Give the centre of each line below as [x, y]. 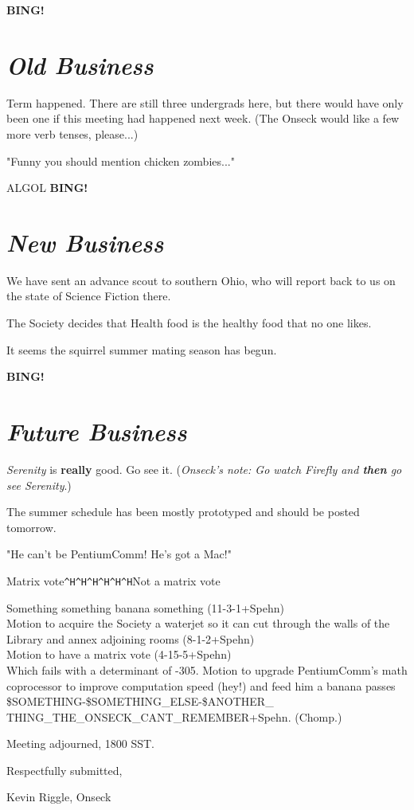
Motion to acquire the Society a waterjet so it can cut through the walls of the [198, 623]
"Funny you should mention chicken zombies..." [121, 160]
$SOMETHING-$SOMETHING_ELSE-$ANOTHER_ [140, 701]
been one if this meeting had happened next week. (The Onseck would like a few [203, 118]
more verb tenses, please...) [72, 133]
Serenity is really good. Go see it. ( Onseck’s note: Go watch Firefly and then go [204, 469]
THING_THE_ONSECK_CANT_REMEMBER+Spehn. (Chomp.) [174, 716]
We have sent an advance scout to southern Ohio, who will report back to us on [201, 280]
